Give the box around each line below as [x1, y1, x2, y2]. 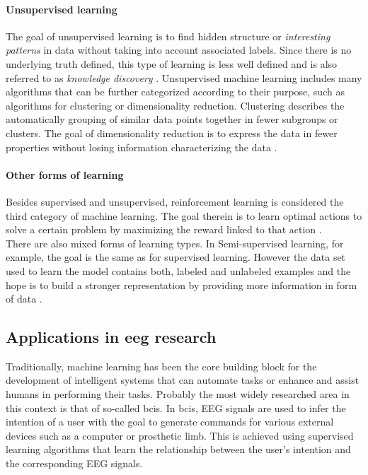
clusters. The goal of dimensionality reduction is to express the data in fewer [6, 125, 338, 140]
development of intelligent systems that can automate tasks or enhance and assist [6, 373, 360, 387]
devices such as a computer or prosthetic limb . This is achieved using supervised [6, 428, 354, 442]
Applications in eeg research [6, 326, 217, 348]
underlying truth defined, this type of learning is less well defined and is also [6, 56, 338, 71]
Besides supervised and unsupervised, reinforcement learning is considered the [6, 194, 344, 209]
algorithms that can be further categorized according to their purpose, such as [6, 84, 345, 99]
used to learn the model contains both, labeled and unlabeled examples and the [6, 263, 351, 278]
